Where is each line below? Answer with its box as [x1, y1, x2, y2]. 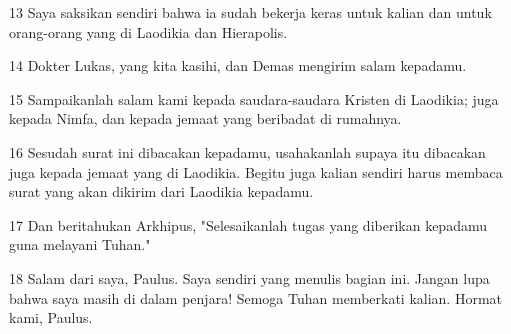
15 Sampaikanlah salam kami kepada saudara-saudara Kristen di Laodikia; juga [9, 88, 499, 109]
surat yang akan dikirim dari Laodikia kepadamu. [9, 181, 314, 202]
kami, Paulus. [9, 307, 93, 328]
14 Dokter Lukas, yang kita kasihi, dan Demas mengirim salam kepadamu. [9, 55, 467, 76]
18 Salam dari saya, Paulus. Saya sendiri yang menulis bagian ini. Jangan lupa [9, 267, 490, 288]
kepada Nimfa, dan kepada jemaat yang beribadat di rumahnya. [9, 108, 402, 129]
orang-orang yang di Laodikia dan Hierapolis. [9, 21, 288, 42]
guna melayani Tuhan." [9, 234, 151, 255]
